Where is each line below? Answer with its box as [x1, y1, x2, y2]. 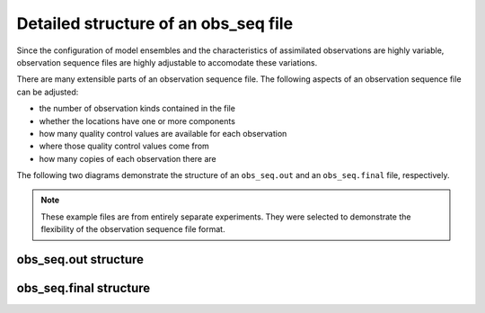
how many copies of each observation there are [39, 153, 217, 164]
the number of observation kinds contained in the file [39, 103, 235, 114]
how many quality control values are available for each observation [39, 128, 287, 139]
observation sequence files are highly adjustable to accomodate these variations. [16, 57, 318, 67]
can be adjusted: [16, 86, 79, 97]
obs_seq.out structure [16, 252, 144, 267]
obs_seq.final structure [16, 281, 151, 296]
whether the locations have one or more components [39, 115, 235, 126]
